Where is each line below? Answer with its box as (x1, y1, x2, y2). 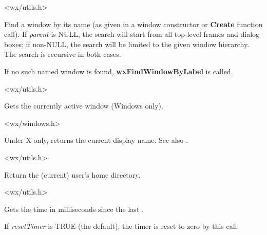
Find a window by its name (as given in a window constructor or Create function (4, 18, 263, 29)
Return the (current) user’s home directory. (4, 169, 141, 180)
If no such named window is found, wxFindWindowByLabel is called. (4, 66, 233, 76)
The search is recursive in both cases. (4, 49, 121, 59)
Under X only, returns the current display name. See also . (4, 135, 188, 145)
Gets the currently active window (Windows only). (4, 100, 163, 111)
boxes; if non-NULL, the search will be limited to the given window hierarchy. (4, 38, 250, 49)
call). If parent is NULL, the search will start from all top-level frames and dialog (4, 29, 260, 39)
